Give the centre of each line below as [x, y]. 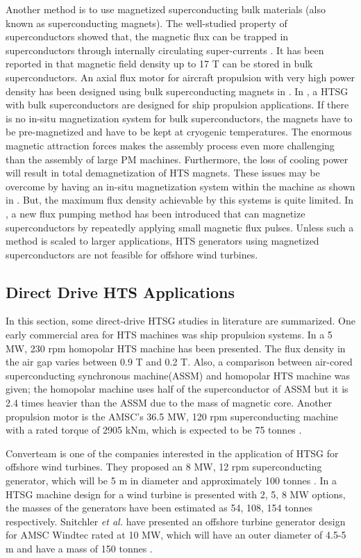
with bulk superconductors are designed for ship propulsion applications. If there [177, 105]
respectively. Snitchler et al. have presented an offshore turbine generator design [176, 521]
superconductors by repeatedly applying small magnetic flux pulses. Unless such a [180, 227]
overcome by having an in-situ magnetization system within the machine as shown [180, 186]
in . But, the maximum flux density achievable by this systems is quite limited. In [180, 200]
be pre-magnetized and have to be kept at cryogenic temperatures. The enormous [179, 132]
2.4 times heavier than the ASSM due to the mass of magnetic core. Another [169, 403]
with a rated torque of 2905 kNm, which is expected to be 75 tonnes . [154, 430]
